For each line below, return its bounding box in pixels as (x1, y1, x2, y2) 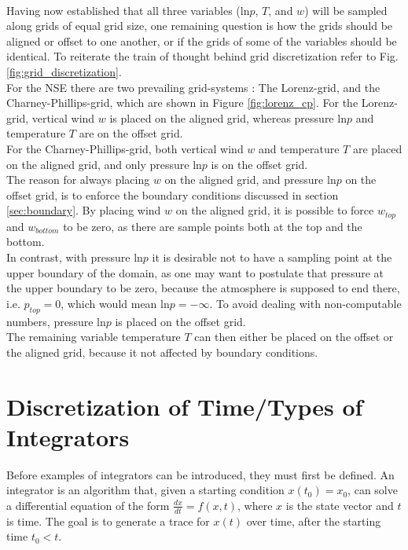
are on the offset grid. (79, 125, 183, 141)
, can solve (347, 482, 398, 498)
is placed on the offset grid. (115, 313, 246, 329)
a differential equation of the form (6, 497, 170, 513)
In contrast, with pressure (6, 248, 130, 265)
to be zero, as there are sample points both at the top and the (63, 218, 362, 234)
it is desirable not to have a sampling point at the (152, 248, 392, 265)
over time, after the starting (246, 512, 381, 529)
